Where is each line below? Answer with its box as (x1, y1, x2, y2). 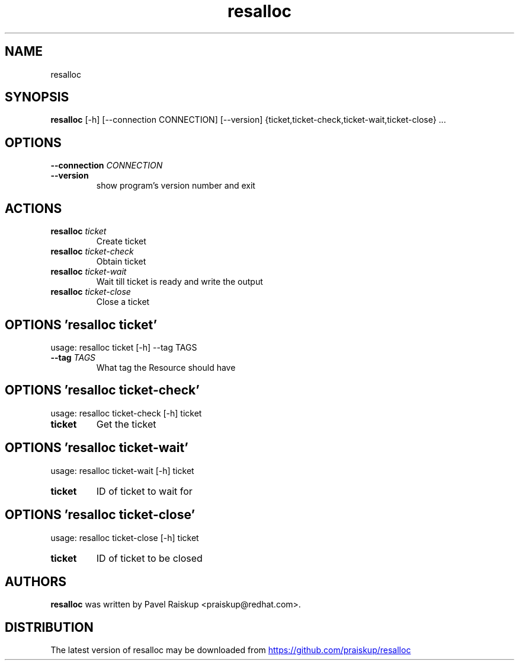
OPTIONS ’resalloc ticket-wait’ (5, 440, 188, 456)
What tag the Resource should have (96, 362, 236, 373)
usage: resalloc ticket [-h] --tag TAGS (50, 342, 197, 352)
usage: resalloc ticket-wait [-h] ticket (50, 465, 194, 476)
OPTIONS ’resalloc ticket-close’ (5, 507, 196, 523)
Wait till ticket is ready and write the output (96, 276, 263, 287)
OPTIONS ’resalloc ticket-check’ (5, 383, 200, 398)
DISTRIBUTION (5, 619, 94, 635)
